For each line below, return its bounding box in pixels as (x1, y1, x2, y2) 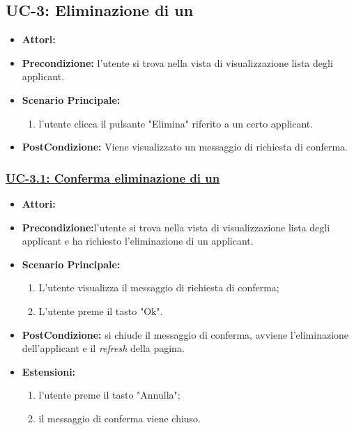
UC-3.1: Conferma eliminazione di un (6, 169, 220, 186)
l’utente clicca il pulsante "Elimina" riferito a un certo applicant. (38, 116, 314, 130)
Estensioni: (22, 364, 76, 378)
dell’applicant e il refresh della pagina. (22, 341, 185, 355)
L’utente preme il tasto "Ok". (38, 303, 163, 318)
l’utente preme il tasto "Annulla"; (38, 387, 180, 402)
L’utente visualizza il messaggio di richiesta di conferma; (38, 280, 279, 295)
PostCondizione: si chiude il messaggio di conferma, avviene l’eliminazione (22, 327, 349, 341)
